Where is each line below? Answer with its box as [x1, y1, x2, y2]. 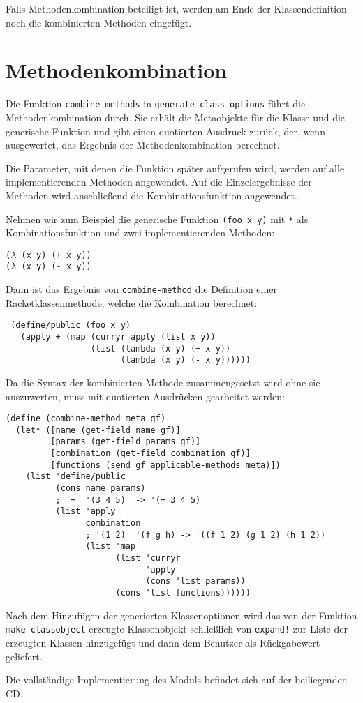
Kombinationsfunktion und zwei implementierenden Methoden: [6, 225, 275, 240]
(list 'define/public [25, 471, 126, 482]
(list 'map [85, 541, 136, 552]
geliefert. [6, 649, 43, 663]
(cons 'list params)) [145, 576, 246, 587]
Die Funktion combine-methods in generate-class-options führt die [6, 96, 306, 111]
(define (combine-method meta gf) [6, 414, 166, 424]
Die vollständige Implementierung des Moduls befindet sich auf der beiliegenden [6, 672, 348, 687]
